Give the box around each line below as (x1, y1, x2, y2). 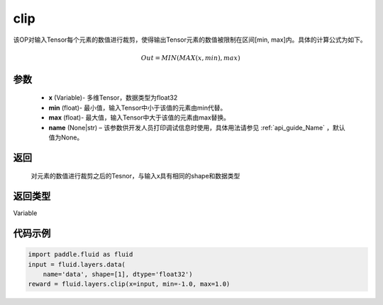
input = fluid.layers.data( (28, 260, 126, 268)
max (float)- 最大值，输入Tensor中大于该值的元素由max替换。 (48, 113, 231, 122)
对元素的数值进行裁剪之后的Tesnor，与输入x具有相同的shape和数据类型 (30, 172, 240, 180)
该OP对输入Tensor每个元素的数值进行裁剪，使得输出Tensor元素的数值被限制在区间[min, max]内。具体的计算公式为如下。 (13, 35, 367, 44)
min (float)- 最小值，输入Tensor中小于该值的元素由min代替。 (48, 103, 227, 112)
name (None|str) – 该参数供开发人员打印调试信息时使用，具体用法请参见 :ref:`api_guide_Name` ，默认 (48, 123, 345, 132)
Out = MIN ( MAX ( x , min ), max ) (140, 54, 240, 62)
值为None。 (48, 133, 84, 142)
